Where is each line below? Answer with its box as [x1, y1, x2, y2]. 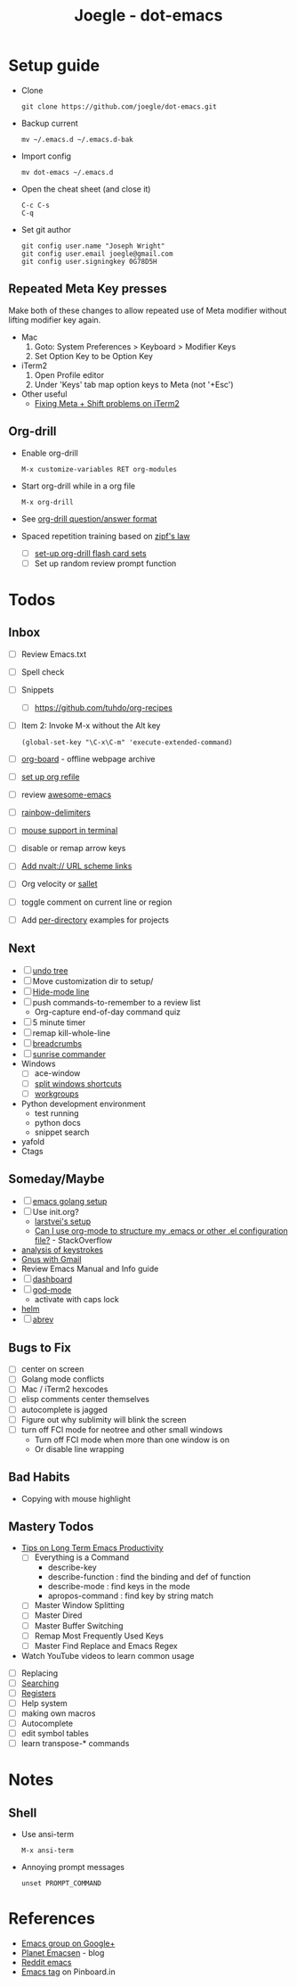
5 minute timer [32, 1017, 86, 1028]
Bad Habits [8, 1470, 70, 1485]
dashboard [32, 1274, 73, 1284]
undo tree [32, 965, 68, 976]
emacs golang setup [32, 1196, 108, 1207]
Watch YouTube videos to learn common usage [20, 1650, 195, 1661]
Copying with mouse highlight [20, 1493, 131, 1504]
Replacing [20, 1668, 59, 1678]
